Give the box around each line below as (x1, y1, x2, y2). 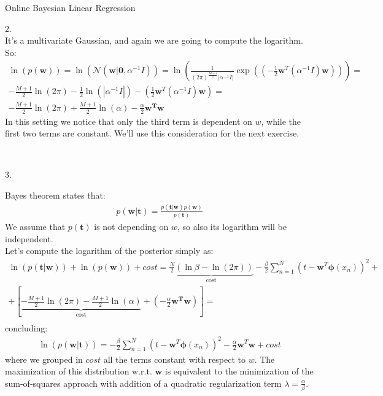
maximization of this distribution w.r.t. (5, 365, 152, 378)
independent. (5, 232, 53, 245)
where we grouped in (5, 352, 83, 365)
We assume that (5, 220, 66, 233)
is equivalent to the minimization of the (164, 365, 314, 378)
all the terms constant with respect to (103, 352, 246, 365)
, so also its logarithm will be (177, 220, 287, 233)
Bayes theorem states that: (5, 188, 106, 201)
